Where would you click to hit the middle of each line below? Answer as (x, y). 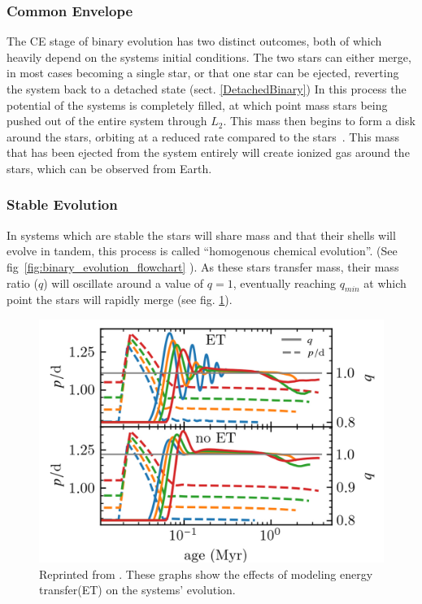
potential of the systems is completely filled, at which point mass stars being (197, 104)
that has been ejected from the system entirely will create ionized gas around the (208, 152)
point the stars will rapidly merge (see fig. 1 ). (120, 300)
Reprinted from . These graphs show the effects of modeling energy (206, 574)
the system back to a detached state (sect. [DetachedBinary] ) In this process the (207, 89)
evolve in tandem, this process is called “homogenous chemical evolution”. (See (202, 251)
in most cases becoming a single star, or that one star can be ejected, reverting (203, 73)
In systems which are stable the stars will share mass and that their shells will (201, 235)
